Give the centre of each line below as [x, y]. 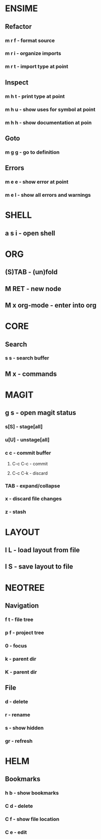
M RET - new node [33, 289]
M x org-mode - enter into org [51, 305]
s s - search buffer [27, 358]
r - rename [18, 714]
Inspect [17, 82]
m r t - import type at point [37, 66]
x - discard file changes [34, 499]
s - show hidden [24, 728]
